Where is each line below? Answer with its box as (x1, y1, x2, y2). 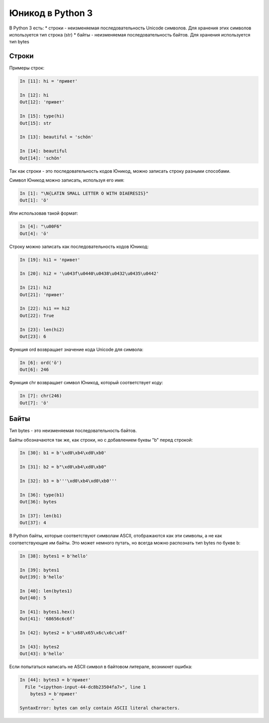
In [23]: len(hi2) (19, 327, 65, 332)
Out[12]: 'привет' (19, 99, 65, 105)
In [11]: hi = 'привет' (19, 78, 78, 84)
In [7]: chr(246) (19, 393, 62, 399)
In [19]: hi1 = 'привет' (19, 257, 81, 262)
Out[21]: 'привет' (19, 292, 65, 297)
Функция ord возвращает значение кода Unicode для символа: (9, 346, 144, 352)
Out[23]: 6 (19, 333, 46, 339)
